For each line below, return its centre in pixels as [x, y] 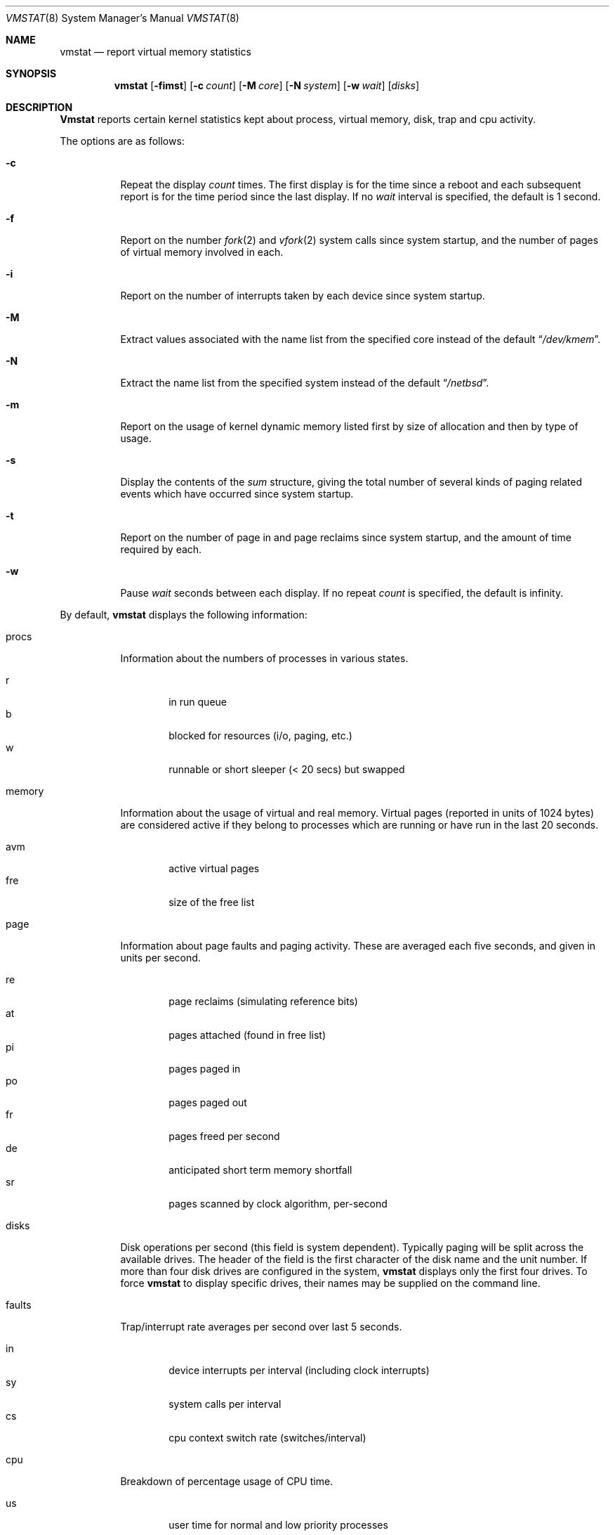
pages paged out [208, 1102]
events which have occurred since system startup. [237, 494]
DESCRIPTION [39, 107]
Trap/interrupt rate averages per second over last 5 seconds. [261, 1327]
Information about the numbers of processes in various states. [264, 658]
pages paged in [205, 1069]
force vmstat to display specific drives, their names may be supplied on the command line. [330, 1283]
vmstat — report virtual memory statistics [156, 52]
